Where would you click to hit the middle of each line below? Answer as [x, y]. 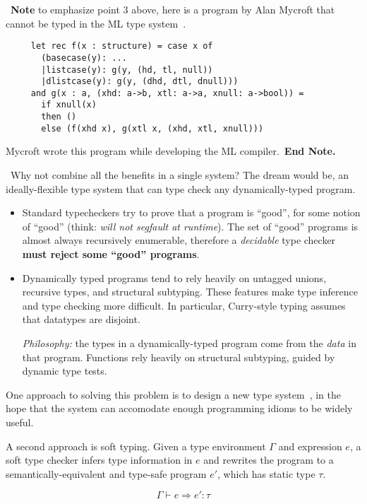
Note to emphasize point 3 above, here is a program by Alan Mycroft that [173, 9]
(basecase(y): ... [84, 58]
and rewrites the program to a [269, 460]
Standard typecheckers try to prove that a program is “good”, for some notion [191, 212]
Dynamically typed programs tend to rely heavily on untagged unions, [174, 277]
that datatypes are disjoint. [81, 319]
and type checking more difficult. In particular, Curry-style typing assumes [184, 305]
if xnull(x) [69, 105]
